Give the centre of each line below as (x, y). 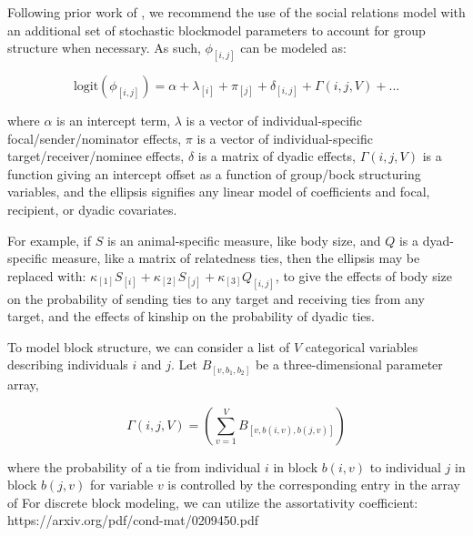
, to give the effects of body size (364, 275)
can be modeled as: (293, 48)
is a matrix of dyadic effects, (277, 156)
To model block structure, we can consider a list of (149, 346)
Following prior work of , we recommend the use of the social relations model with (236, 12)
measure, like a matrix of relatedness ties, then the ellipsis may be (236, 258)
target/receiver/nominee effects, (96, 156)
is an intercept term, (114, 121)
